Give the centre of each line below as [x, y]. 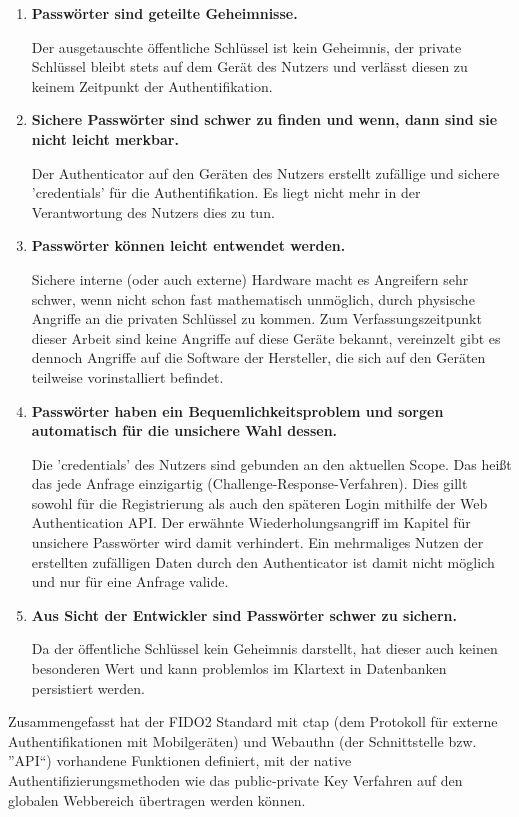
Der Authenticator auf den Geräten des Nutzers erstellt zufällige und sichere [265, 172]
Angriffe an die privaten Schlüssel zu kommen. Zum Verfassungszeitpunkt [256, 318]
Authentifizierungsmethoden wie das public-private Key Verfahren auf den [235, 780]
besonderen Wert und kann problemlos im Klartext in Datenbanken [239, 668]
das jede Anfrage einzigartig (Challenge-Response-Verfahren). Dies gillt [249, 483]
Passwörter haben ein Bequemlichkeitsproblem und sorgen [237, 410]
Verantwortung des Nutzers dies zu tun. [153, 211]
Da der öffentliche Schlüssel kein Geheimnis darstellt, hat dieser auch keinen [264, 648]
